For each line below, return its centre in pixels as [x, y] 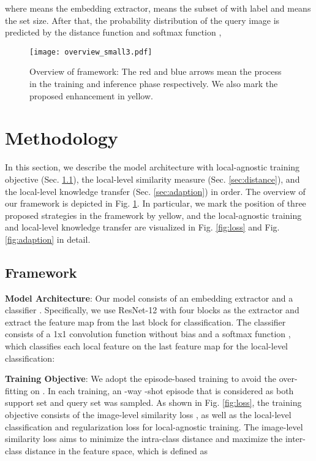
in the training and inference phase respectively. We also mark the [154, 84]
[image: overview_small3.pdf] [91, 52]
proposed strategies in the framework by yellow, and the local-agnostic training [153, 215]
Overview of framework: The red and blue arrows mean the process [156, 71]
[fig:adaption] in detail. [48, 239]
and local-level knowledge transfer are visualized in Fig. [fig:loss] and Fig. [142, 227]
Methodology [62, 138]
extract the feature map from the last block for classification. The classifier [145, 322]
